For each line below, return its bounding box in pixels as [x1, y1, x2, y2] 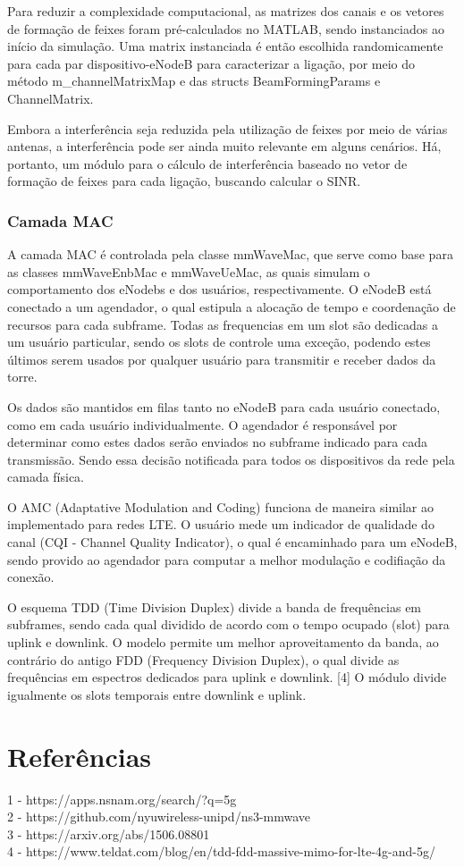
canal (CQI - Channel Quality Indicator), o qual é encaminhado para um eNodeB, [7, 533, 458, 551]
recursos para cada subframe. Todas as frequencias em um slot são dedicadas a [7, 315, 438, 333]
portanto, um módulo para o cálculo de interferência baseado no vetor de [7, 154, 408, 173]
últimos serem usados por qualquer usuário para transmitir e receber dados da [7, 349, 436, 368]
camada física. [7, 467, 85, 486]
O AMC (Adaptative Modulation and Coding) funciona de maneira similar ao [7, 497, 434, 516]
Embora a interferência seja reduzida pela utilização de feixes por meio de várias [7, 119, 448, 138]
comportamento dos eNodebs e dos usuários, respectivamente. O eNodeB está [7, 280, 432, 299]
